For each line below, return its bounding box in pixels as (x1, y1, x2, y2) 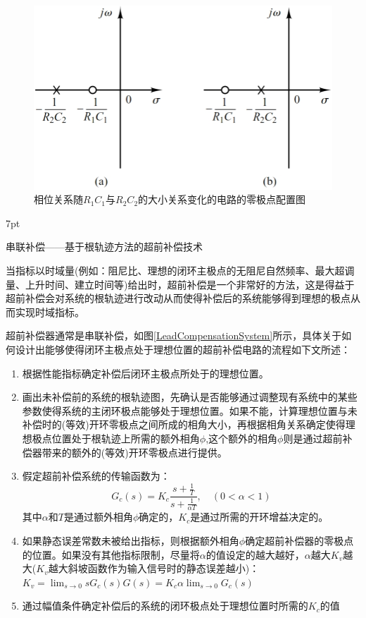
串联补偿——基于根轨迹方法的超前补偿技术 (6, 239, 203, 254)
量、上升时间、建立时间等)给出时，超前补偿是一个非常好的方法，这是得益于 (6, 277, 355, 291)
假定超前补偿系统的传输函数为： (22, 468, 170, 483)
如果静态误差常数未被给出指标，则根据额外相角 (22, 533, 239, 547)
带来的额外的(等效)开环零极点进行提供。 (42, 444, 227, 459)
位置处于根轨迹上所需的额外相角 (51, 431, 200, 445)
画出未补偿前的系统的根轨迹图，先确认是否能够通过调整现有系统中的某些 (22, 389, 358, 404)
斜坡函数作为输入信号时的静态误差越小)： (68, 561, 260, 576)
